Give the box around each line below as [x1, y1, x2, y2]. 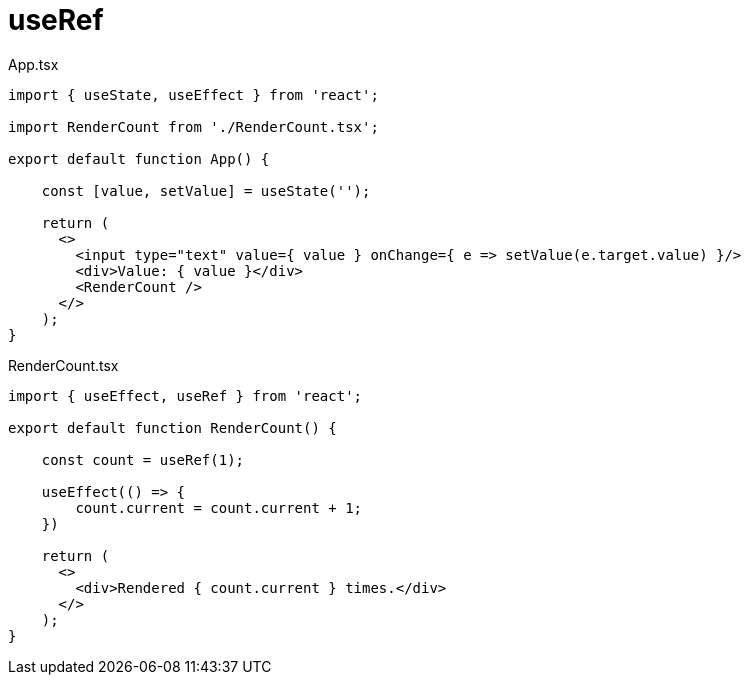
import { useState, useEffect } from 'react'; [8, 86, 379, 103]
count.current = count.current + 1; [75, 499, 363, 516]
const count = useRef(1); [41, 451, 245, 468]
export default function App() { [8, 150, 270, 167]
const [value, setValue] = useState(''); [41, 182, 371, 199]
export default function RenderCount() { [8, 419, 337, 436]
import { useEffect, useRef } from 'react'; [8, 387, 363, 404]
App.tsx [8, 55, 59, 73]
